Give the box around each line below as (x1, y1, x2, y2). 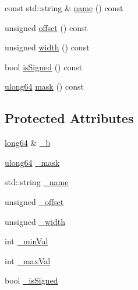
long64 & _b (5, 137, 51, 149)
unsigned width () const (5, 41, 90, 53)
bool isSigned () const (5, 60, 83, 73)
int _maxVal (5, 254, 51, 267)
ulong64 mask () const (5, 80, 84, 93)
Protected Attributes (5, 109, 134, 127)
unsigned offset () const (5, 21, 88, 33)
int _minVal (5, 235, 48, 247)
